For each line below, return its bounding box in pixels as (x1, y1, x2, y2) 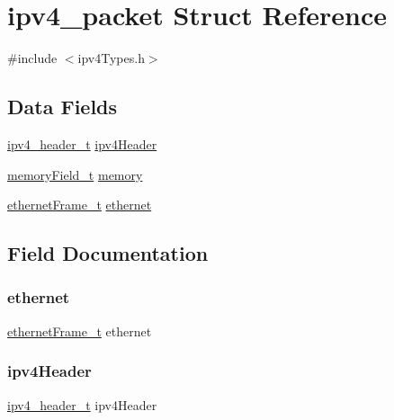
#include (7, 49, 58, 67)
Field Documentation (7, 239, 209, 267)
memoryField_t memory (7, 165, 143, 183)
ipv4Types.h (77, 49, 145, 67)
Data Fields (7, 93, 118, 121)
